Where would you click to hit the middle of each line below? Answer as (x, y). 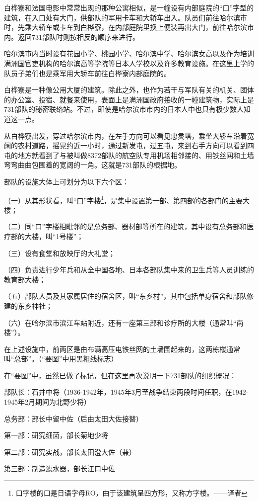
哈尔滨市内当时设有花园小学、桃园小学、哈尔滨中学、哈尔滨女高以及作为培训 (129, 53)
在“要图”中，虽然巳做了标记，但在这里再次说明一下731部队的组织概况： (120, 375)
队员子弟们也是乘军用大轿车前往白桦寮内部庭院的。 (87, 73)
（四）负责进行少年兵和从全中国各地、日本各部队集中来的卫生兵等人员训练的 (129, 270)
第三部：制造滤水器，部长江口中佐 (60, 468)
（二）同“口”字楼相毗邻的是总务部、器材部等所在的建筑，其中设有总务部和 (126, 226)
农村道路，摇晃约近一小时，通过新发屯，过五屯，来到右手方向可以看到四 (136, 145)
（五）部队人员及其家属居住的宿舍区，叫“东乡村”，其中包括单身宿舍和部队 (126, 296)
